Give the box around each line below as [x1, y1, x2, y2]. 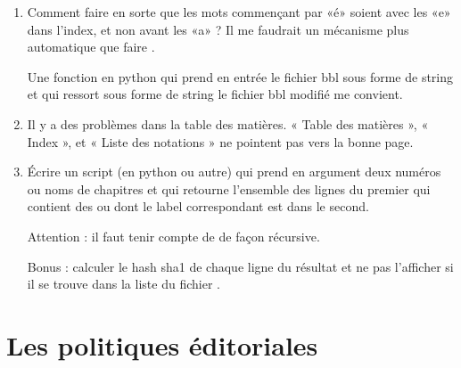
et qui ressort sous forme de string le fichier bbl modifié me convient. [27, 85, 403, 103]
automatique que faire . [27, 37, 155, 56]
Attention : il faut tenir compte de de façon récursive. [27, 226, 320, 245]
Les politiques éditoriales [6, 326, 318, 363]
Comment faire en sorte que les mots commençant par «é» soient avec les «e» [27, 3, 451, 20]
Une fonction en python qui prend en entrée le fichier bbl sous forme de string [27, 67, 454, 86]
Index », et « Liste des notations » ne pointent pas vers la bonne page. [27, 132, 414, 151]
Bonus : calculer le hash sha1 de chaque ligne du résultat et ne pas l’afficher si [27, 257, 454, 275]
